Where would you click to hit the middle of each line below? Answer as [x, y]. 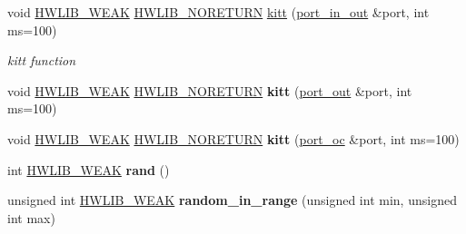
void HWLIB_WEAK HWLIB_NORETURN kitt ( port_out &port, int [210, 90]
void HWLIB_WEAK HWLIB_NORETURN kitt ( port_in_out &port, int [218, 12]
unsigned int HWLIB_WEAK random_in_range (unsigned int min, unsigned [232, 200]
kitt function [42, 60]
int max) [31, 217]
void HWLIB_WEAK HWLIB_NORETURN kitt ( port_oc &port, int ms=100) [233, 138]
